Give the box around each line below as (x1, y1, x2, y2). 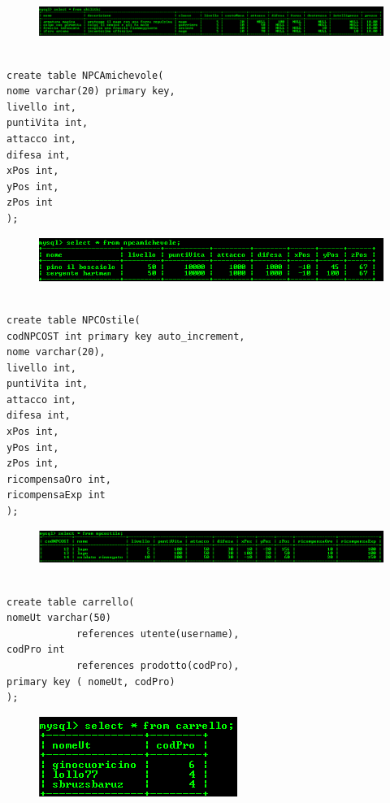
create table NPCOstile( (6, 314, 141, 326)
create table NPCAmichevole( (6, 69, 164, 81)
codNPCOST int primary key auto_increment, (6, 330, 245, 342)
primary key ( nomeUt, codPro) (6, 675, 175, 688)
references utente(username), (76, 627, 240, 640)
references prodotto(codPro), (76, 659, 240, 671)
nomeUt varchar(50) (6, 612, 111, 624)
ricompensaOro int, (6, 473, 111, 485)
